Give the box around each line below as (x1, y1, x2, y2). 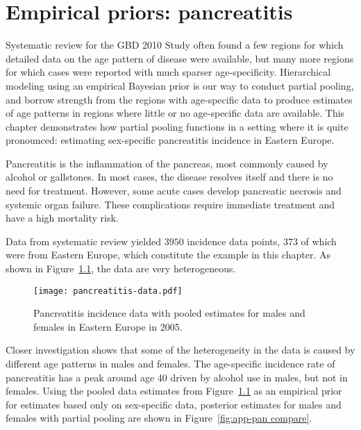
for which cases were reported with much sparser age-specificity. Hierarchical (6, 65, 331, 79)
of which (301, 233, 337, 248)
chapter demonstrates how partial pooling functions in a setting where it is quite (6, 119, 349, 133)
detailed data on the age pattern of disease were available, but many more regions (6, 51, 354, 65)
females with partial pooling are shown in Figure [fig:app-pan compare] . (6, 411, 312, 425)
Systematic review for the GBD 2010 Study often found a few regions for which (6, 38, 344, 52)
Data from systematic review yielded (6, 233, 162, 248)
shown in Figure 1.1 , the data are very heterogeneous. (6, 261, 236, 276)
